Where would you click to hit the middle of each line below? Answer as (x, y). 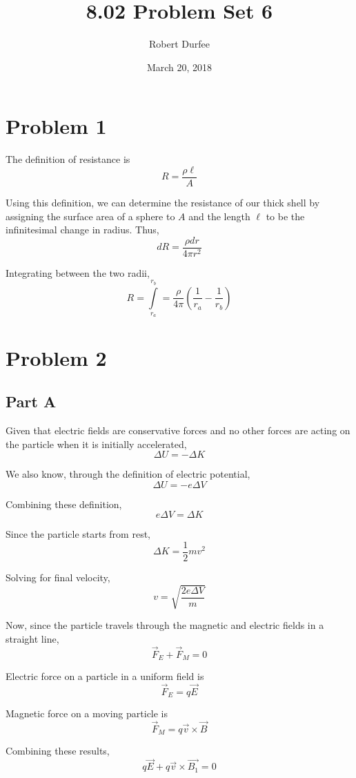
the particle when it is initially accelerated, (96, 444)
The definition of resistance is (68, 159)
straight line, (32, 638)
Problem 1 (56, 126)
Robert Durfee (179, 44)
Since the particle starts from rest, (78, 534)
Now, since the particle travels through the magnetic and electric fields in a (165, 625)
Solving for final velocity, (58, 577)
